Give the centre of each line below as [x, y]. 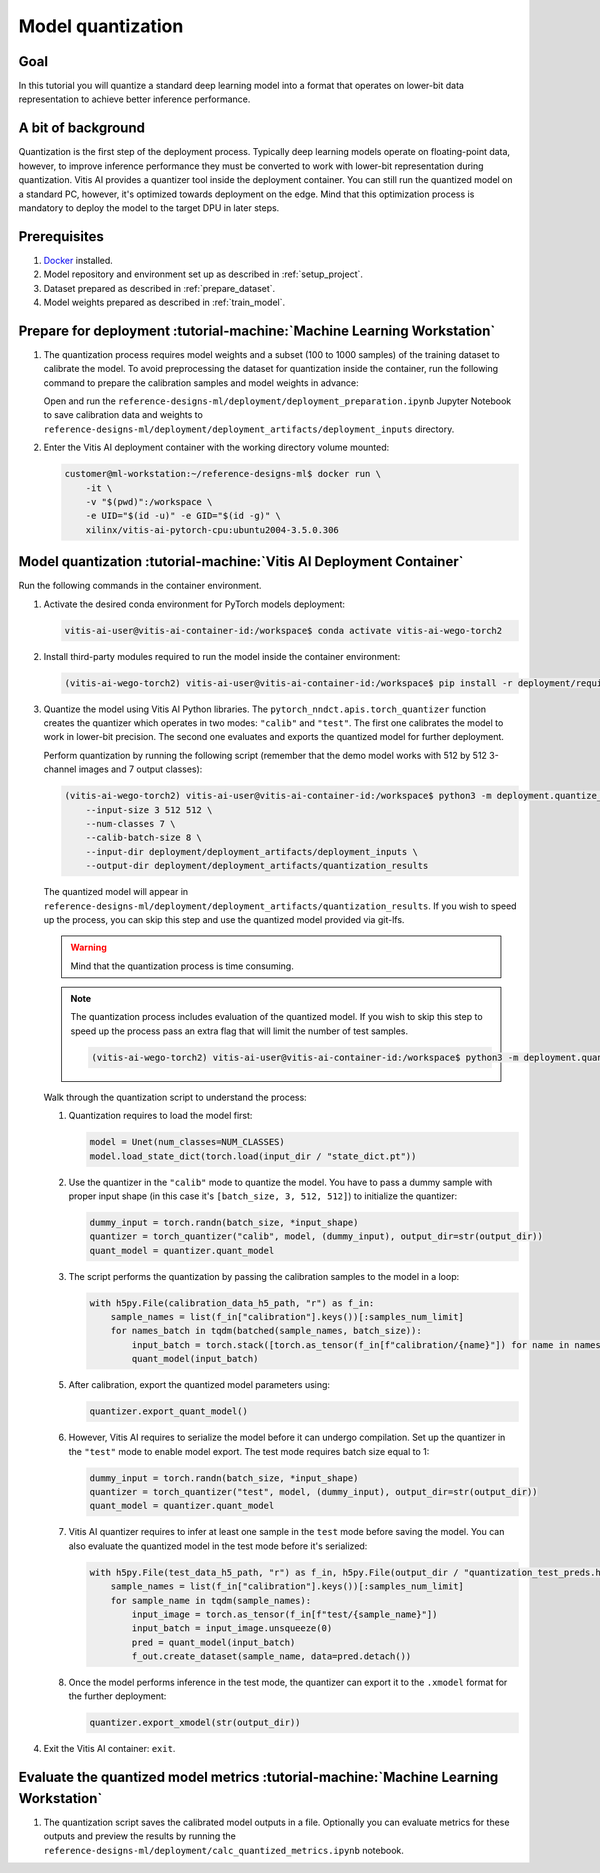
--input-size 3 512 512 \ [149, 809]
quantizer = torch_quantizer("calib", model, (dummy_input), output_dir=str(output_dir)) [316, 1236]
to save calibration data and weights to [123, 415]
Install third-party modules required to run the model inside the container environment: [222, 656]
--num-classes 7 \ [130, 823]
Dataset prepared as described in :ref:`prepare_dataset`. [159, 288]
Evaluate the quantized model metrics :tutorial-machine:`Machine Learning [258, 1777]
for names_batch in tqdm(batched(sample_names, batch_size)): [266, 1331]
